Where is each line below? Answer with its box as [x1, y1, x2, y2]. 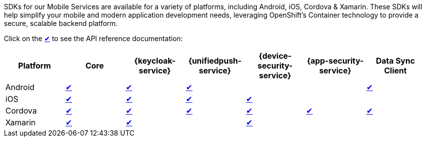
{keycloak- [134, 56, 176, 66]
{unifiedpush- [188, 56, 242, 66]
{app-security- [307, 56, 364, 66]
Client [384, 66, 407, 75]
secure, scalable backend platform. [4, 19, 118, 27]
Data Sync [376, 56, 415, 66]
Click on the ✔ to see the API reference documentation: [4, 34, 183, 43]
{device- [258, 51, 292, 61]
